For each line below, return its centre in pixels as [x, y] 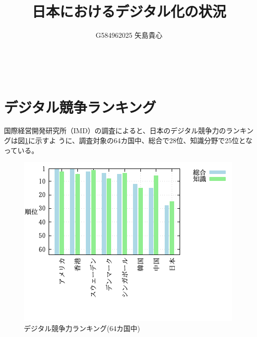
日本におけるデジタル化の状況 [129, 11]
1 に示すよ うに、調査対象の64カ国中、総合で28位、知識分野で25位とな [139, 140]
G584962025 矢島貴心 [129, 35]
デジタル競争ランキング [80, 107]
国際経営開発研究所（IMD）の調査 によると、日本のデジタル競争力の [115, 130]
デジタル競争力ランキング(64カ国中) [82, 328]
